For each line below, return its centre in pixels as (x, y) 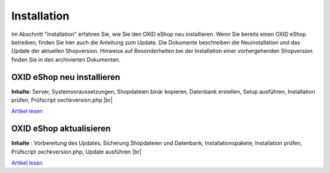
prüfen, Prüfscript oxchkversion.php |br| (62, 100)
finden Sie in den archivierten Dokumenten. (66, 59)
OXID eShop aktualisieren (61, 129)
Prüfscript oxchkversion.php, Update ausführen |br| (76, 152)
